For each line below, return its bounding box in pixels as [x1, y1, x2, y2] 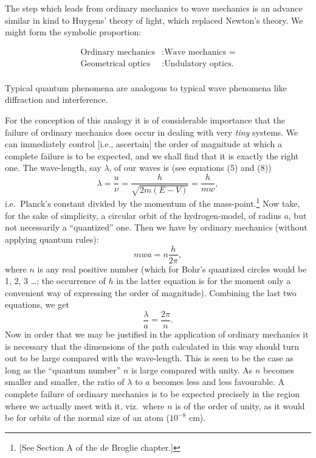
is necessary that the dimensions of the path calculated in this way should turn [5, 339, 300, 352]
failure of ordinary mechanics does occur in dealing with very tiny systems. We [5, 125, 298, 138]
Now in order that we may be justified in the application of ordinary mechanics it [5, 328, 309, 341]
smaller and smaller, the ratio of [5, 375, 125, 388]
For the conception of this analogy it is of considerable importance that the [5, 114, 286, 127]
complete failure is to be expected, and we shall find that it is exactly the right [5, 149, 299, 162]
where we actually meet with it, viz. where [5, 399, 165, 412]
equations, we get [5, 298, 69, 311]
